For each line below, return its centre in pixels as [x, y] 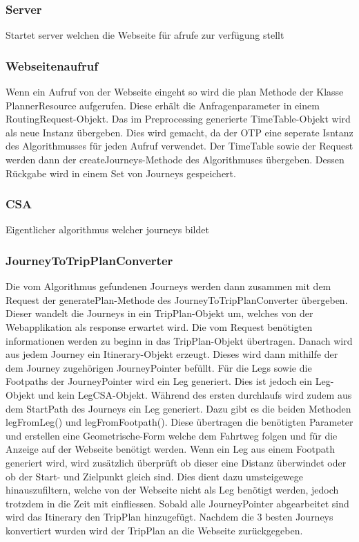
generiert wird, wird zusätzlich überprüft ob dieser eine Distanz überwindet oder [176, 462]
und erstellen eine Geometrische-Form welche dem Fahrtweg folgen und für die [172, 435]
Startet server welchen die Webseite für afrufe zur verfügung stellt [145, 35]
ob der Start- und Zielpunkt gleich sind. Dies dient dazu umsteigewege [155, 476]
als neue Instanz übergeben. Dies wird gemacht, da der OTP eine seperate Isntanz [179, 132]
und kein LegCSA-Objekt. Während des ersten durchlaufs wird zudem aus [195, 394]
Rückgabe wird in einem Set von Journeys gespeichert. [121, 173]
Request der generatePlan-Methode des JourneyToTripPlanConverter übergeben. [177, 299]
